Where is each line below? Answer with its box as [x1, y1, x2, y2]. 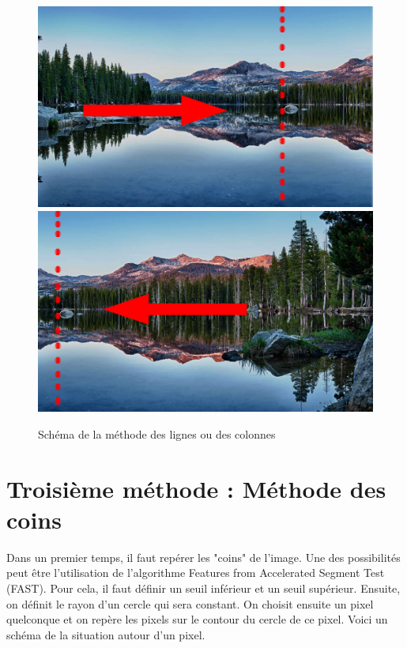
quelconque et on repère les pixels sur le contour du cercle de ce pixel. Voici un [6, 611, 388, 627]
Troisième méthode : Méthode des [6, 472, 386, 504]
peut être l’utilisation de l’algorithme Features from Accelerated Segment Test [6, 564, 385, 581]
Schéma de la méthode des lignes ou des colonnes [38, 425, 276, 442]
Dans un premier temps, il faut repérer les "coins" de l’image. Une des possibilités [6, 548, 401, 565]
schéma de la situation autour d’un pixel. [6, 626, 205, 642]
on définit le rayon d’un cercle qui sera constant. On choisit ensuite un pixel [6, 595, 374, 612]
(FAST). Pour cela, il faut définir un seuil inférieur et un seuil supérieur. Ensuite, [6, 580, 401, 597]
